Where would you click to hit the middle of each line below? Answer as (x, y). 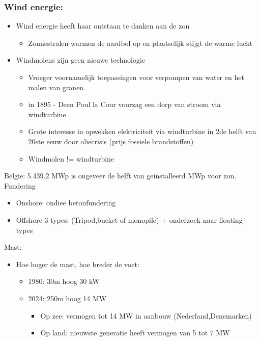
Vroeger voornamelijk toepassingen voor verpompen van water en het (136, 77)
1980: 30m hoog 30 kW (64, 281)
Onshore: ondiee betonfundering (66, 203)
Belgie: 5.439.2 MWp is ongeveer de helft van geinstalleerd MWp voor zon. (120, 176)
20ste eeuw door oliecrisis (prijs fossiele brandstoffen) (111, 141)
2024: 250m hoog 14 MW (67, 298)
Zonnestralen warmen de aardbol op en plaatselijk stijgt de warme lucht (140, 43)
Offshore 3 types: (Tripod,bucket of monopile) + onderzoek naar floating (129, 219)
